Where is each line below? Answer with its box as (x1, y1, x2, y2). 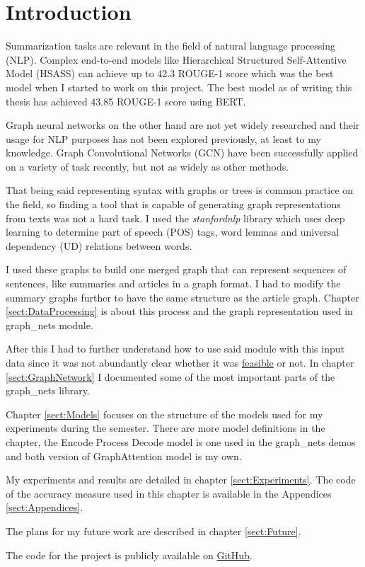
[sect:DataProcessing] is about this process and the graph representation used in (6, 304, 353, 319)
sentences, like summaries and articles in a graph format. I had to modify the (6, 276, 341, 291)
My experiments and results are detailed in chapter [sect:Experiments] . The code (6, 472, 356, 487)
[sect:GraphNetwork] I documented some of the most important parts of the (6, 369, 335, 384)
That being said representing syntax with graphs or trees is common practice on (6, 183, 354, 197)
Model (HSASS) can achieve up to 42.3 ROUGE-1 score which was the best (6, 66, 334, 81)
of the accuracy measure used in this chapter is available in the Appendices (6, 486, 332, 500)
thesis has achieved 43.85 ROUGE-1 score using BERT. (6, 93, 246, 108)
